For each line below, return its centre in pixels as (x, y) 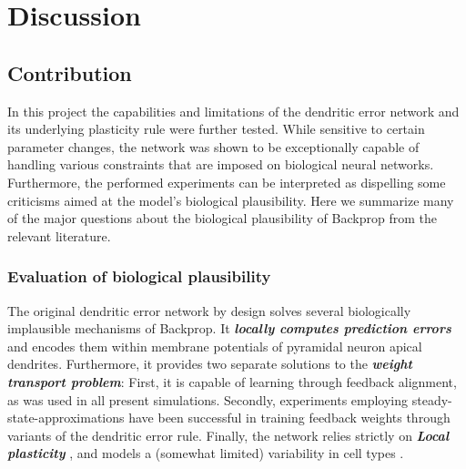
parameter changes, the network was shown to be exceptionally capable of (213, 146)
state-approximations (66, 418)
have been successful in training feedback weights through (289, 418)
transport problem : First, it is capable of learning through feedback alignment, (232, 381)
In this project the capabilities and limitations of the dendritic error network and (233, 111)
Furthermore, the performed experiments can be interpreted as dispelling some (227, 182)
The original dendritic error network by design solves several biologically (209, 310)
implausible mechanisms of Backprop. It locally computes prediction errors (229, 328)
